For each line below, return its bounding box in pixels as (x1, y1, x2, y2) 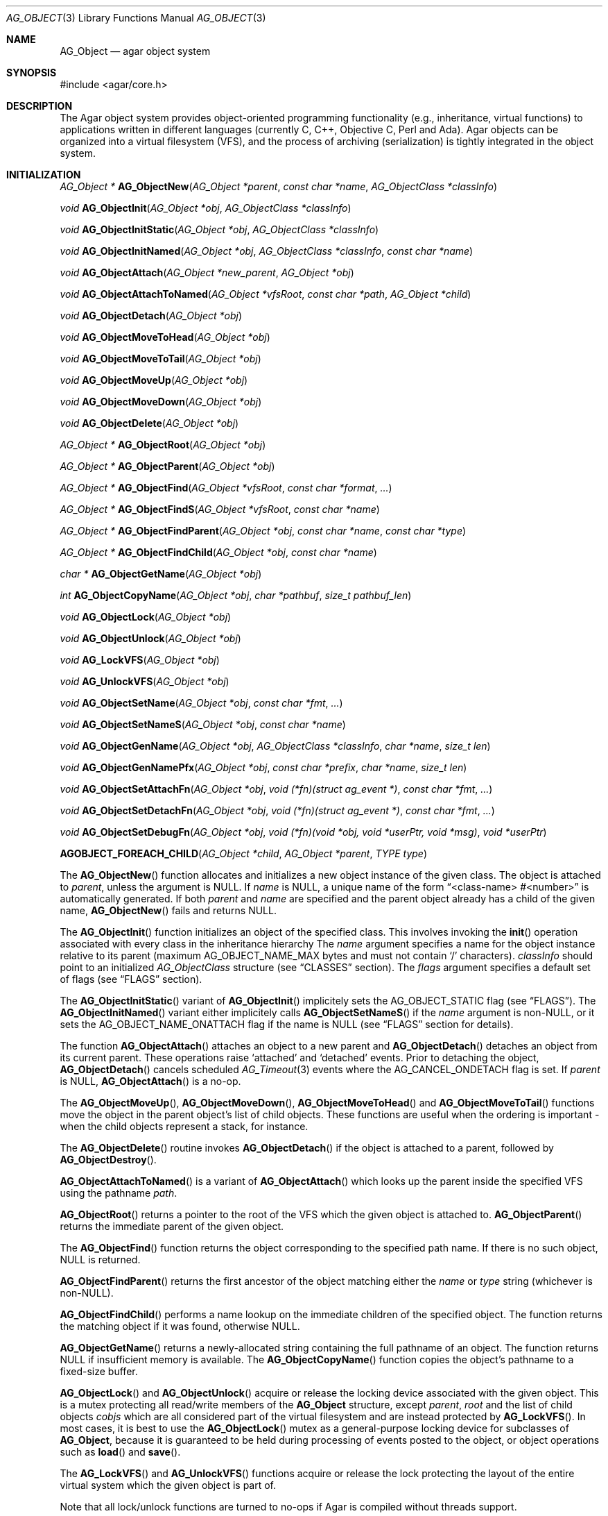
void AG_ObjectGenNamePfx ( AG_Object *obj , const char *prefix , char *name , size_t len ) (60, 761, 467, 773)
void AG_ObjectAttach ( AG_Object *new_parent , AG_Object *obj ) (60, 267, 354, 278)
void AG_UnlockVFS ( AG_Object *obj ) (60, 675, 229, 687)
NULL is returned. (60, 1254, 141, 1265)
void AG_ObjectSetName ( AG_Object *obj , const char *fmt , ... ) (60, 697, 343, 709)
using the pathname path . (60, 1187, 177, 1199)
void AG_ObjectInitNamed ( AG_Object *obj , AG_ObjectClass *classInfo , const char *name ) (60, 245, 474, 257)
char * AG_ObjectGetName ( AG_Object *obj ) (60, 568, 262, 580)
